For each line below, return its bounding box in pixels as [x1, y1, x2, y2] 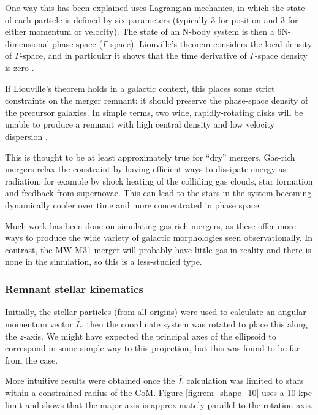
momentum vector [5, 317, 73, 330]
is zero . [5, 61, 34, 74]
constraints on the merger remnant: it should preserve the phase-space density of [5, 94, 308, 107]
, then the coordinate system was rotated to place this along [81, 317, 308, 330]
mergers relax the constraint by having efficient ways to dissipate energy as [5, 162, 287, 175]
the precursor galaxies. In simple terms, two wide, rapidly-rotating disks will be [5, 105, 303, 118]
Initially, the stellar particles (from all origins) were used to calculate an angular [5, 305, 306, 318]
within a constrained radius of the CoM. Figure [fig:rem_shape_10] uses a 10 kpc [5, 386, 312, 399]
